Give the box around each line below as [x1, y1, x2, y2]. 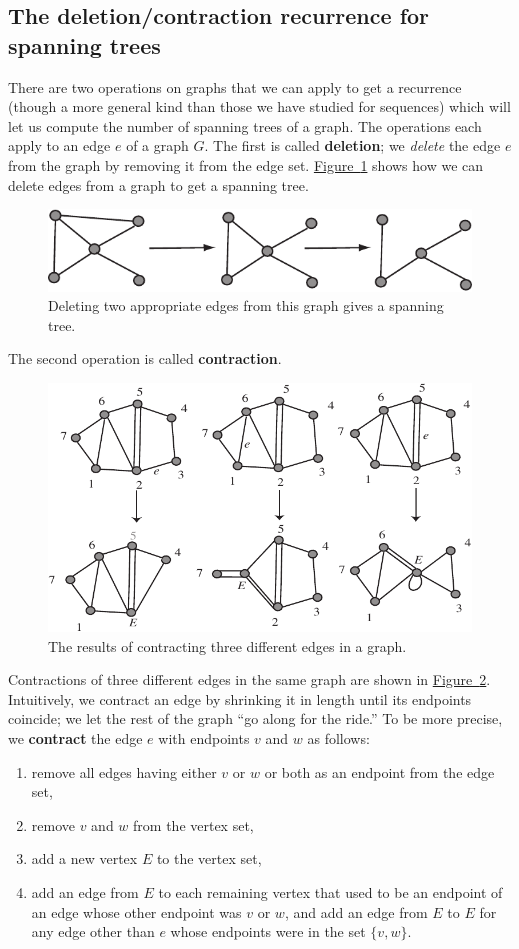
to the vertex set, [156, 848, 262, 869]
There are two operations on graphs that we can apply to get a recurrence [8, 76, 462, 97]
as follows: [307, 727, 370, 748]
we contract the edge [8, 727, 143, 748]
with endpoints [158, 727, 250, 748]
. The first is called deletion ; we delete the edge [204, 135, 501, 156]
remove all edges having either [31, 761, 217, 782]
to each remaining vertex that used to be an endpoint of [158, 881, 503, 902]
